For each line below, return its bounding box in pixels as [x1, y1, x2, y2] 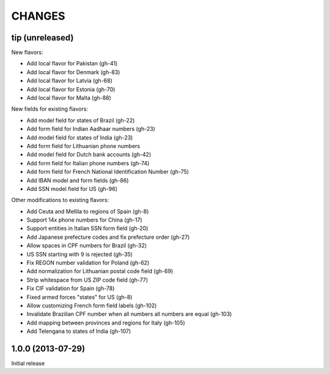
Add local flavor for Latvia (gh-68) [26, 77, 113, 84]
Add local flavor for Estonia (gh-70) [26, 86, 116, 93]
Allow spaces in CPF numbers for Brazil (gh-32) [26, 242, 147, 249]
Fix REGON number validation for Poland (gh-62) [26, 259, 150, 266]
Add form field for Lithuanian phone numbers [26, 142, 141, 149]
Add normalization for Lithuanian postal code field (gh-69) [26, 267, 174, 275]
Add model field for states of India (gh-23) [26, 133, 133, 141]
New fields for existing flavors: [11, 105, 89, 113]
